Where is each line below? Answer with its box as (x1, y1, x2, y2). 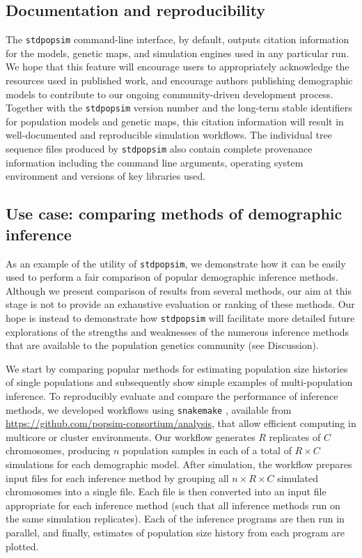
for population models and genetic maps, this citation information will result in (6, 114, 344, 128)
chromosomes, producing (6, 443, 111, 458)
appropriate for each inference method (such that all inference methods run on (6, 497, 340, 512)
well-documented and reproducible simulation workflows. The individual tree (6, 127, 332, 142)
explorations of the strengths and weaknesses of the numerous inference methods (6, 324, 349, 339)
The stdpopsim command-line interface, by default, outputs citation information (6, 32, 349, 47)
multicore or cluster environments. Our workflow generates (6, 429, 255, 444)
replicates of (269, 429, 321, 444)
